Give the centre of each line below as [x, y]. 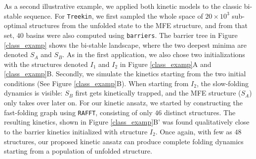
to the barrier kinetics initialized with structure [76, 131]
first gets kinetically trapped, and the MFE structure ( [158, 93]
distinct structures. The [200, 112]
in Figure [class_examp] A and [166, 64]
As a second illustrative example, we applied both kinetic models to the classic [123, 6]
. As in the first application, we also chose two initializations [154, 54]
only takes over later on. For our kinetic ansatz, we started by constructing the [123, 103]
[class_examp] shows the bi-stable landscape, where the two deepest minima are [125, 45]
